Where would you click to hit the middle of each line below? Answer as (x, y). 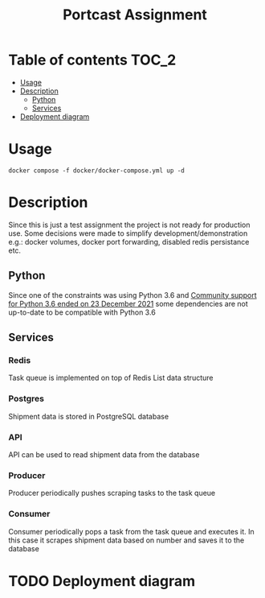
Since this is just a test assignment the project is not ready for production (129, 225)
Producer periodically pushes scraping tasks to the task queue (112, 493)
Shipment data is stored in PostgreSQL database (89, 416)
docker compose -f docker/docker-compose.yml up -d (96, 171)
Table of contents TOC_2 (92, 60)
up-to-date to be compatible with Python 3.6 (82, 312)
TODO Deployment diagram (102, 581)
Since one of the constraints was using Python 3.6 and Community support (132, 295)
